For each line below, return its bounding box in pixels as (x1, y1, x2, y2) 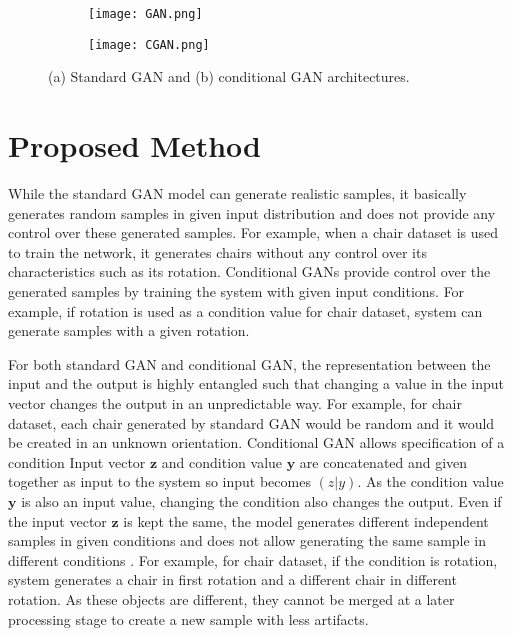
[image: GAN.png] (88, 7, 203, 21)
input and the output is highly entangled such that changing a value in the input (8, 373, 505, 394)
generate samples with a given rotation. (8, 320, 250, 341)
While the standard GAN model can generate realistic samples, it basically (8, 183, 467, 204)
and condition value (161, 451, 283, 472)
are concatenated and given (299, 451, 468, 472)
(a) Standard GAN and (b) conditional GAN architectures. (48, 66, 410, 87)
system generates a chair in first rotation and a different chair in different (8, 569, 457, 590)
